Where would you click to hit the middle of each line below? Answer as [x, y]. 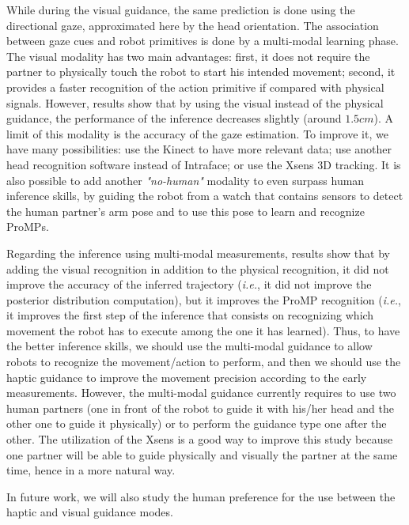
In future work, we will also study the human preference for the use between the [201, 496]
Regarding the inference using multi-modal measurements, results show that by [198, 253]
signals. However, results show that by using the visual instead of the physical [195, 102]
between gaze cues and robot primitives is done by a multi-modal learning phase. [203, 41]
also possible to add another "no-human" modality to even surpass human [186, 180]
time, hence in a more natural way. [91, 470]
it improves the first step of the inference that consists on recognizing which [190, 315]
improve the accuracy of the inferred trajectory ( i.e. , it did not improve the [189, 284]
